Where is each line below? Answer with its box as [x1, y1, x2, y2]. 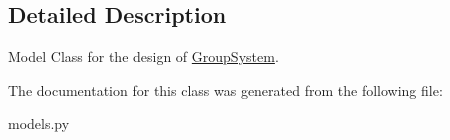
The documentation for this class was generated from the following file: [8, 79, 443, 100]
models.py [8, 113, 70, 134]
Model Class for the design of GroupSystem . [8, 46, 279, 67]
